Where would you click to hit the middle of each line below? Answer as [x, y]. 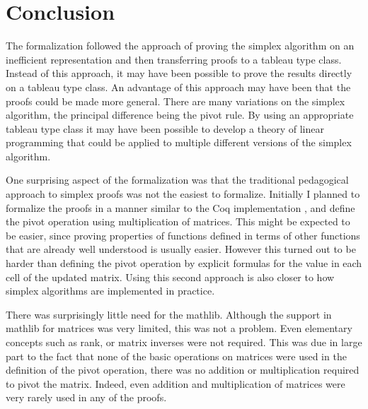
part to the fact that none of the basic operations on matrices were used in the [176, 356]
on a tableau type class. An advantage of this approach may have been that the [178, 87]
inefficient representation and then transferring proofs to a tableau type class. [174, 59]
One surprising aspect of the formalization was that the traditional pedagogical [177, 180]
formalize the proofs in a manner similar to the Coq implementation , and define [180, 207]
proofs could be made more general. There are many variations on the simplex [176, 101]
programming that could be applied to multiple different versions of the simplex [179, 142]
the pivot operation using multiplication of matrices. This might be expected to [178, 221]
